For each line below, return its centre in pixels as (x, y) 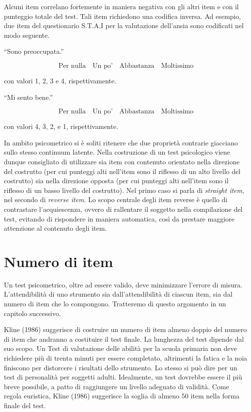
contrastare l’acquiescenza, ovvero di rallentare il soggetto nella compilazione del (123, 209)
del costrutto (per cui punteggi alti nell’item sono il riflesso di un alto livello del (122, 171)
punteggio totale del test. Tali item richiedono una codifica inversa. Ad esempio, (123, 16)
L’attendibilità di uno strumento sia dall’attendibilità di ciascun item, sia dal (118, 294)
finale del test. (25, 405)
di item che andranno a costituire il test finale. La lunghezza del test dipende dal (124, 339)
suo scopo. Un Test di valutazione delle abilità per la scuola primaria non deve (120, 348)
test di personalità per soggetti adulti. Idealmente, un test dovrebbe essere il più (123, 377)
